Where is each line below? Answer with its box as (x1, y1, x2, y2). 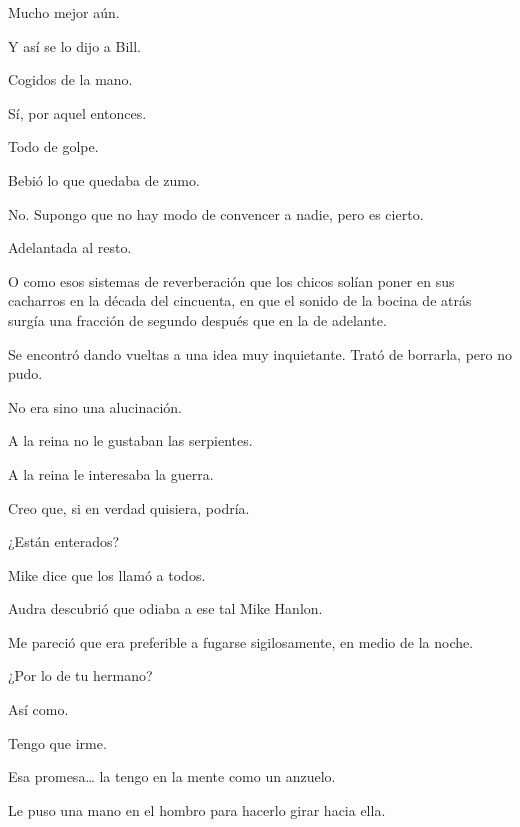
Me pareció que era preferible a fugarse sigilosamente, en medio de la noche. (8, 631, 474, 652)
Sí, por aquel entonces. (8, 102, 147, 123)
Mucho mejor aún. (8, 2, 120, 22)
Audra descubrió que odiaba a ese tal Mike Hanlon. (8, 598, 323, 619)
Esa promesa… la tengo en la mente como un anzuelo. (8, 766, 336, 787)
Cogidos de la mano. (8, 69, 133, 90)
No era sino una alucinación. (8, 396, 182, 417)
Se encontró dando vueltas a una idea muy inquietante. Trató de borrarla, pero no (8, 343, 512, 364)
